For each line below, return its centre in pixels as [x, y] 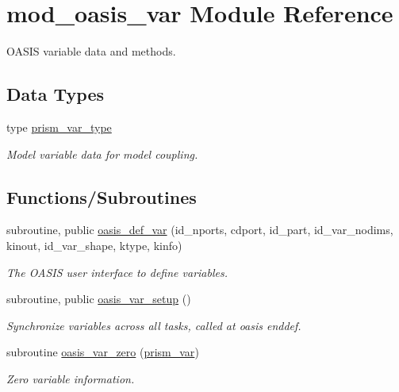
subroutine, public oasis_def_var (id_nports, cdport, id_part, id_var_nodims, [200, 230]
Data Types [55, 94]
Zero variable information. [71, 378]
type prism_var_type [59, 127]
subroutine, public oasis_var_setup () [99, 299]
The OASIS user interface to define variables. [117, 272]
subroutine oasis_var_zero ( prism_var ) [103, 352]
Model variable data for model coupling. [102, 154]
